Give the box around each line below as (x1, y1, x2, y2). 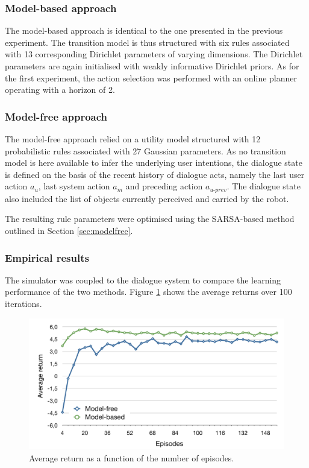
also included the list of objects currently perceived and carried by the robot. (5, 192, 289, 204)
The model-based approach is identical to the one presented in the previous (5, 24, 283, 37)
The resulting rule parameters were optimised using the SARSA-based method (5, 212, 295, 225)
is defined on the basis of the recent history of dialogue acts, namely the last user (5, 168, 305, 180)
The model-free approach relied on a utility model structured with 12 (5, 133, 261, 145)
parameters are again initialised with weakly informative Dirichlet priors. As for (5, 60, 299, 72)
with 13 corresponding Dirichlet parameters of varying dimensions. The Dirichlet (5, 48, 303, 60)
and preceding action (125, 180, 203, 192)
